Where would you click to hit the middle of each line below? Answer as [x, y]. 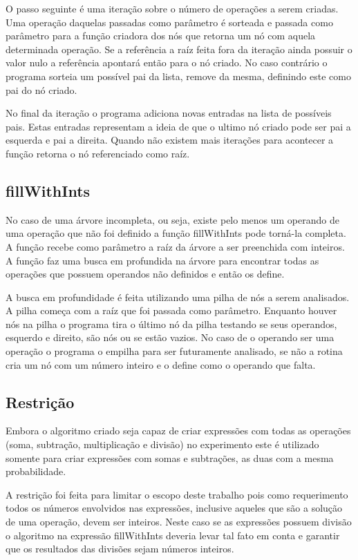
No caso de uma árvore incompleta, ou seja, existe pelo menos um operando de [172, 219]
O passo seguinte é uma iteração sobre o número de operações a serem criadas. [172, 8]
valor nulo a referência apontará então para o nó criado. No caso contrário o [167, 62]
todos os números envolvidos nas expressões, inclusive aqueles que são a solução [174, 508]
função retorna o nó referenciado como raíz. [98, 153]
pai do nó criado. [41, 89]
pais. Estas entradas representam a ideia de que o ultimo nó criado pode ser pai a [178, 126]
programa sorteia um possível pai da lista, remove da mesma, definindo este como [178, 76]
